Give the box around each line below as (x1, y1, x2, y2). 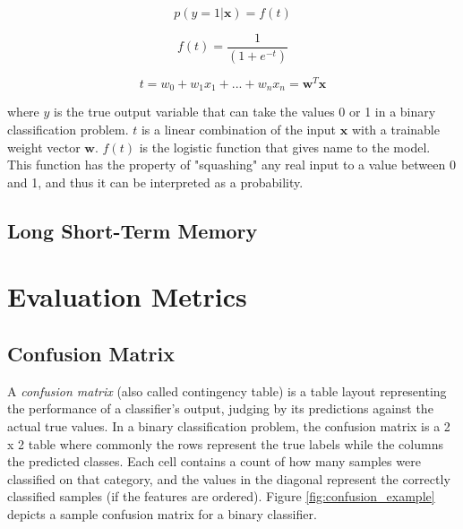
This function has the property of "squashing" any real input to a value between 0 (7, 155, 456, 174)
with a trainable (351, 120, 440, 139)
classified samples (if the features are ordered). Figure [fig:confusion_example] (7, 487, 435, 506)
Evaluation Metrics (7, 278, 247, 315)
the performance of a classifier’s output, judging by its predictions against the (7, 399, 433, 418)
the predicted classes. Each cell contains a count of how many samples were (7, 452, 421, 471)
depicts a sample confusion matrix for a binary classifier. (7, 504, 317, 523)
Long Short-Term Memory (7, 216, 258, 244)
